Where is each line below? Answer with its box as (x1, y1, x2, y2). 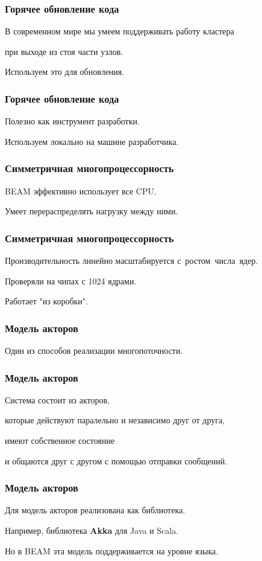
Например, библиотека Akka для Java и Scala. (5, 524, 179, 537)
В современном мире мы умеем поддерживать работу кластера (5, 25, 234, 37)
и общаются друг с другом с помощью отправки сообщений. (5, 454, 228, 467)
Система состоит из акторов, (5, 393, 110, 406)
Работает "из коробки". (5, 295, 88, 307)
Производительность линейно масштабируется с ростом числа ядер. (5, 254, 258, 267)
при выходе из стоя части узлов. (5, 45, 123, 57)
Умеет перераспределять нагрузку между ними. (5, 205, 178, 217)
